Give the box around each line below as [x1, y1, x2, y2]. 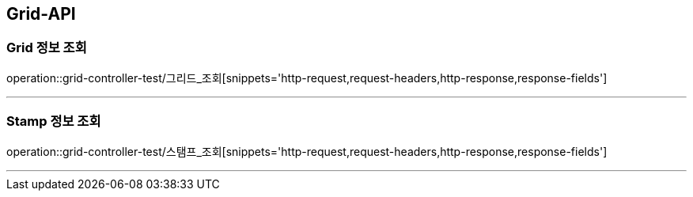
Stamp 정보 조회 [6, 113, 101, 130]
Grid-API [6, 4, 76, 24]
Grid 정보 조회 [6, 40, 87, 56]
